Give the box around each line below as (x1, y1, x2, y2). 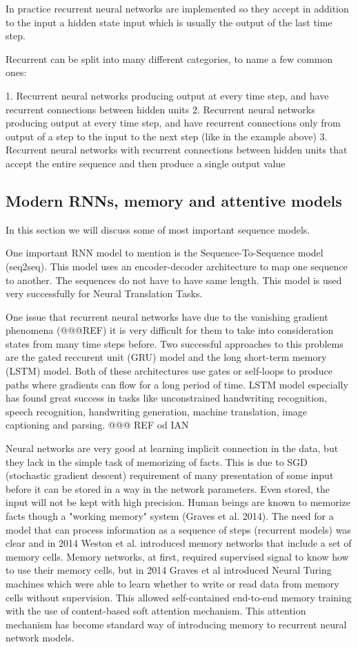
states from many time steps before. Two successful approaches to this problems (6, 336, 344, 350)
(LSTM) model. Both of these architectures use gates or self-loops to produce (6, 364, 332, 378)
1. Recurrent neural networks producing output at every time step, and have (6, 88, 329, 102)
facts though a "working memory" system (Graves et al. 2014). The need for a (6, 509, 334, 523)
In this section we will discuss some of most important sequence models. (6, 222, 310, 236)
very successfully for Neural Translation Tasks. (6, 286, 203, 301)
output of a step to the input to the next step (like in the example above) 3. (6, 129, 328, 143)
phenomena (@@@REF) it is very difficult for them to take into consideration (6, 323, 334, 337)
